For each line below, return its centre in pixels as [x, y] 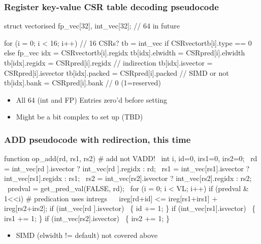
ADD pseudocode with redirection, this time [97, 139]
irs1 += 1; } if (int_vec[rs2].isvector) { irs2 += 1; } [87, 218]
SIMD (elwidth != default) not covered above [87, 235]
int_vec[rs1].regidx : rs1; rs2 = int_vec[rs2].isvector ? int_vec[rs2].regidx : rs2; [128, 178]
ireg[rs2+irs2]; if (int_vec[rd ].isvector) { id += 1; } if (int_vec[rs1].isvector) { [130, 208]
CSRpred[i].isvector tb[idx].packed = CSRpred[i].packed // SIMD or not [117, 72]
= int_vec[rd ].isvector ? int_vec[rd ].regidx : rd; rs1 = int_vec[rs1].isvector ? [127, 168]
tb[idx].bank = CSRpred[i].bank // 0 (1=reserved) [83, 83]
